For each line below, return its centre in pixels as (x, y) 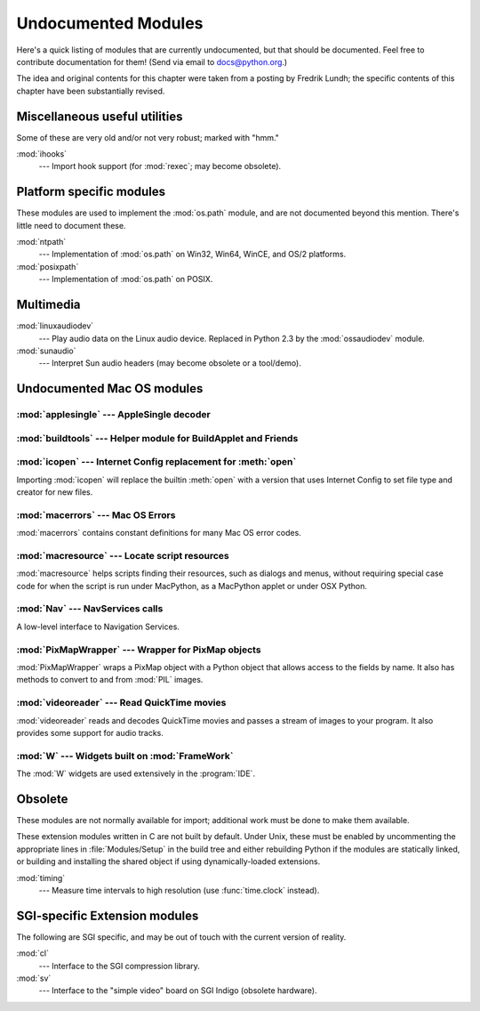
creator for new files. (55, 492)
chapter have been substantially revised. (91, 91)
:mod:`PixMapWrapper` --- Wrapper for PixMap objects (139, 650)
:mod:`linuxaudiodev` (55, 326)
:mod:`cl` (32, 953)
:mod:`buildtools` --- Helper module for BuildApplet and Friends (157, 438)
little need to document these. (71, 225)
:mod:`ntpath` (41, 242)
